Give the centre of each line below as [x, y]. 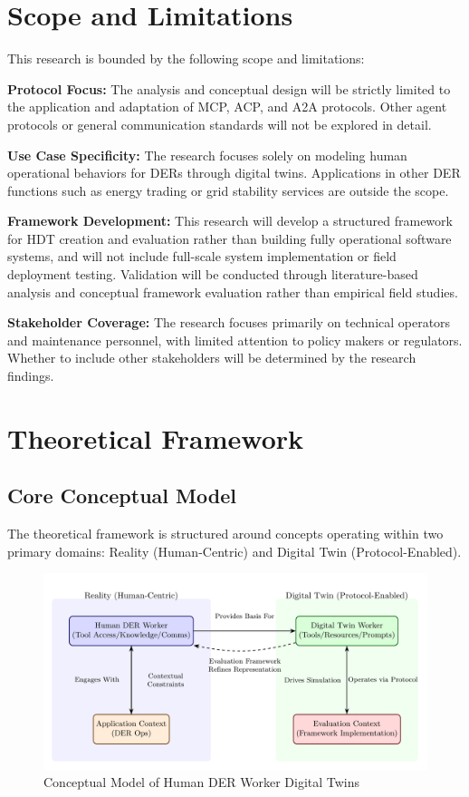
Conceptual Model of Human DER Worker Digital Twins [202, 782]
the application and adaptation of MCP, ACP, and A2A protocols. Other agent [227, 107]
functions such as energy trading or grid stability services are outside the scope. [228, 190]
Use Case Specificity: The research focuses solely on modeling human [207, 155]
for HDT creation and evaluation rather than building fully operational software [230, 238]
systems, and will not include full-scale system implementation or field [202, 256]
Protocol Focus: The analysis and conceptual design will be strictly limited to [229, 88]
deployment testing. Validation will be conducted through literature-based [213, 274]
